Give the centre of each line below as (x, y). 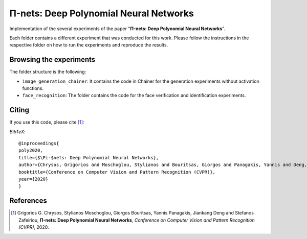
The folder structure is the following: (48, 72)
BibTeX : (17, 132)
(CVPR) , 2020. (34, 227)
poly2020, (31, 150)
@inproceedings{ (39, 144)
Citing (19, 110)
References (28, 201)
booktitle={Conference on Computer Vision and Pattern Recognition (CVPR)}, (117, 172)
